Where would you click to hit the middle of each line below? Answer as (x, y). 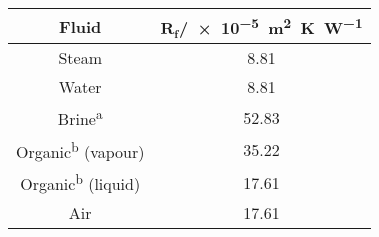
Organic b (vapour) (80, 149)
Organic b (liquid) (80, 182)
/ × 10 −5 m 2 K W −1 (271, 26)
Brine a (80, 117)
